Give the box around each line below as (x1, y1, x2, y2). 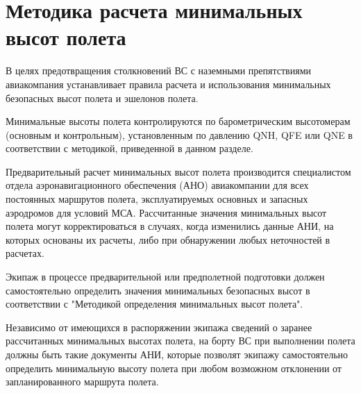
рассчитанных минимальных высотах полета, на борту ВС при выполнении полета (6, 333, 355, 348)
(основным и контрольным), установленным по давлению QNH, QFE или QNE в (6, 127, 353, 142)
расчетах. (6, 246, 44, 260)
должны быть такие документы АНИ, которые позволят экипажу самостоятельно (6, 347, 349, 361)
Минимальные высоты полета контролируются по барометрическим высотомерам (6, 114, 351, 128)
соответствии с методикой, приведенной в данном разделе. (6, 141, 253, 156)
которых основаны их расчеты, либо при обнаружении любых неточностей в (6, 232, 330, 246)
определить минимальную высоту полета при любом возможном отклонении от (6, 360, 342, 375)
